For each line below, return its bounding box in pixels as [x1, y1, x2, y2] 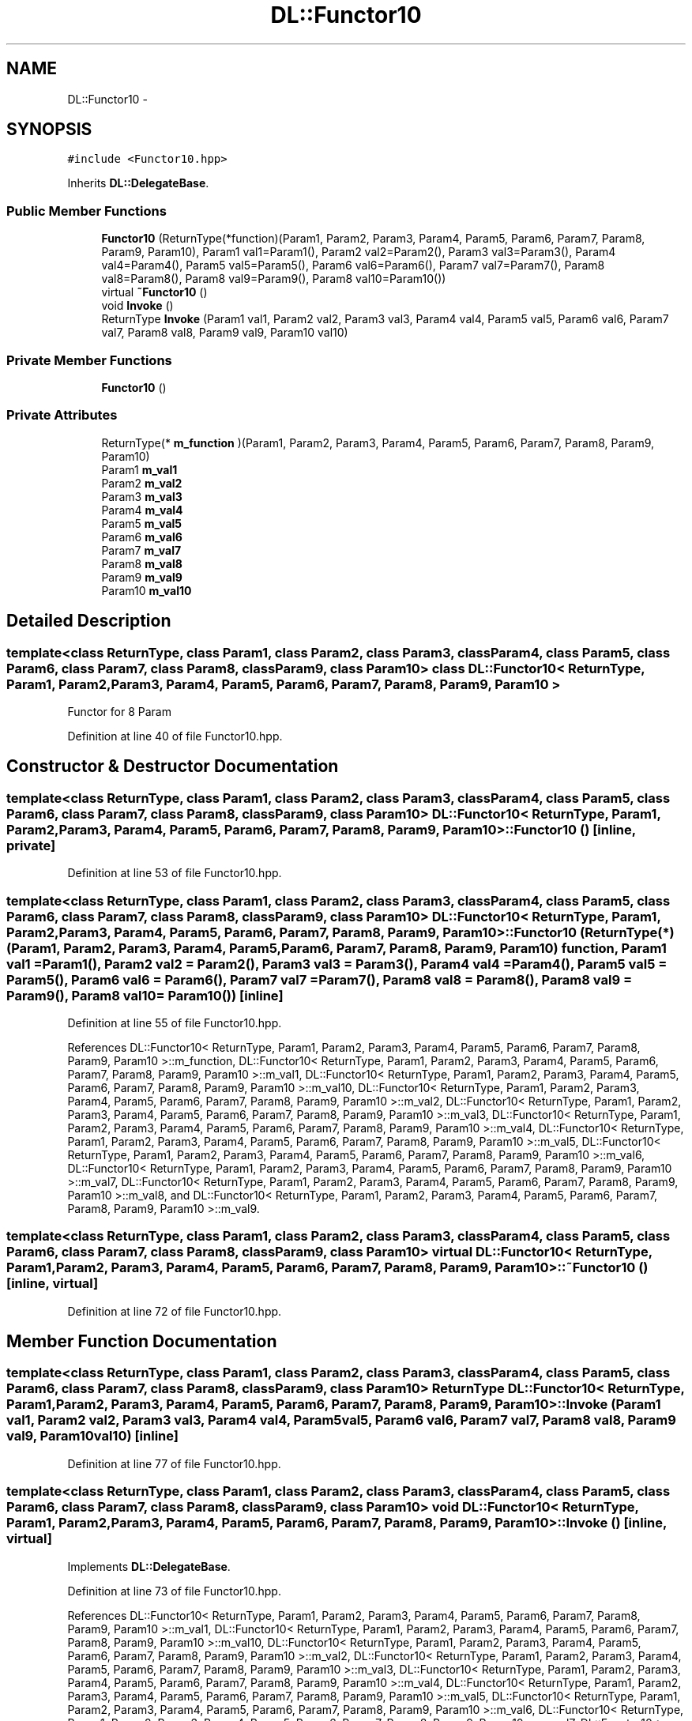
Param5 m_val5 [101, 516, 182, 530]
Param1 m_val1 [101, 462, 178, 476]
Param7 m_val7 [101, 543, 182, 557]
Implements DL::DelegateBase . [67, 1559, 231, 1573]
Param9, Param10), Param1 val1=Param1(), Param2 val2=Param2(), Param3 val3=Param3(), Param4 [101, 245, 616, 259]
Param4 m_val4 [101, 503, 183, 517]
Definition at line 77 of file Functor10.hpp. [67, 1456, 281, 1471]
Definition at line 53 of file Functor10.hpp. [67, 866, 282, 880]
